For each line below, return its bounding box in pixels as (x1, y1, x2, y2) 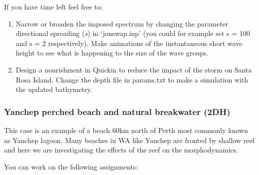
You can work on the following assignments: (4, 161, 138, 171)
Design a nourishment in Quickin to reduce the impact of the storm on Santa (15, 64, 252, 74)
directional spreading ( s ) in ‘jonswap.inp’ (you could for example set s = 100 (15, 28, 250, 38)
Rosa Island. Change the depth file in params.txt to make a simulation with (15, 74, 249, 84)
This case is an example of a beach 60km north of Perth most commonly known (4, 124, 248, 135)
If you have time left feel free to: (4, 1, 103, 11)
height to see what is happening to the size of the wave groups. (15, 47, 209, 58)
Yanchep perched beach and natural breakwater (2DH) (4, 105, 231, 117)
